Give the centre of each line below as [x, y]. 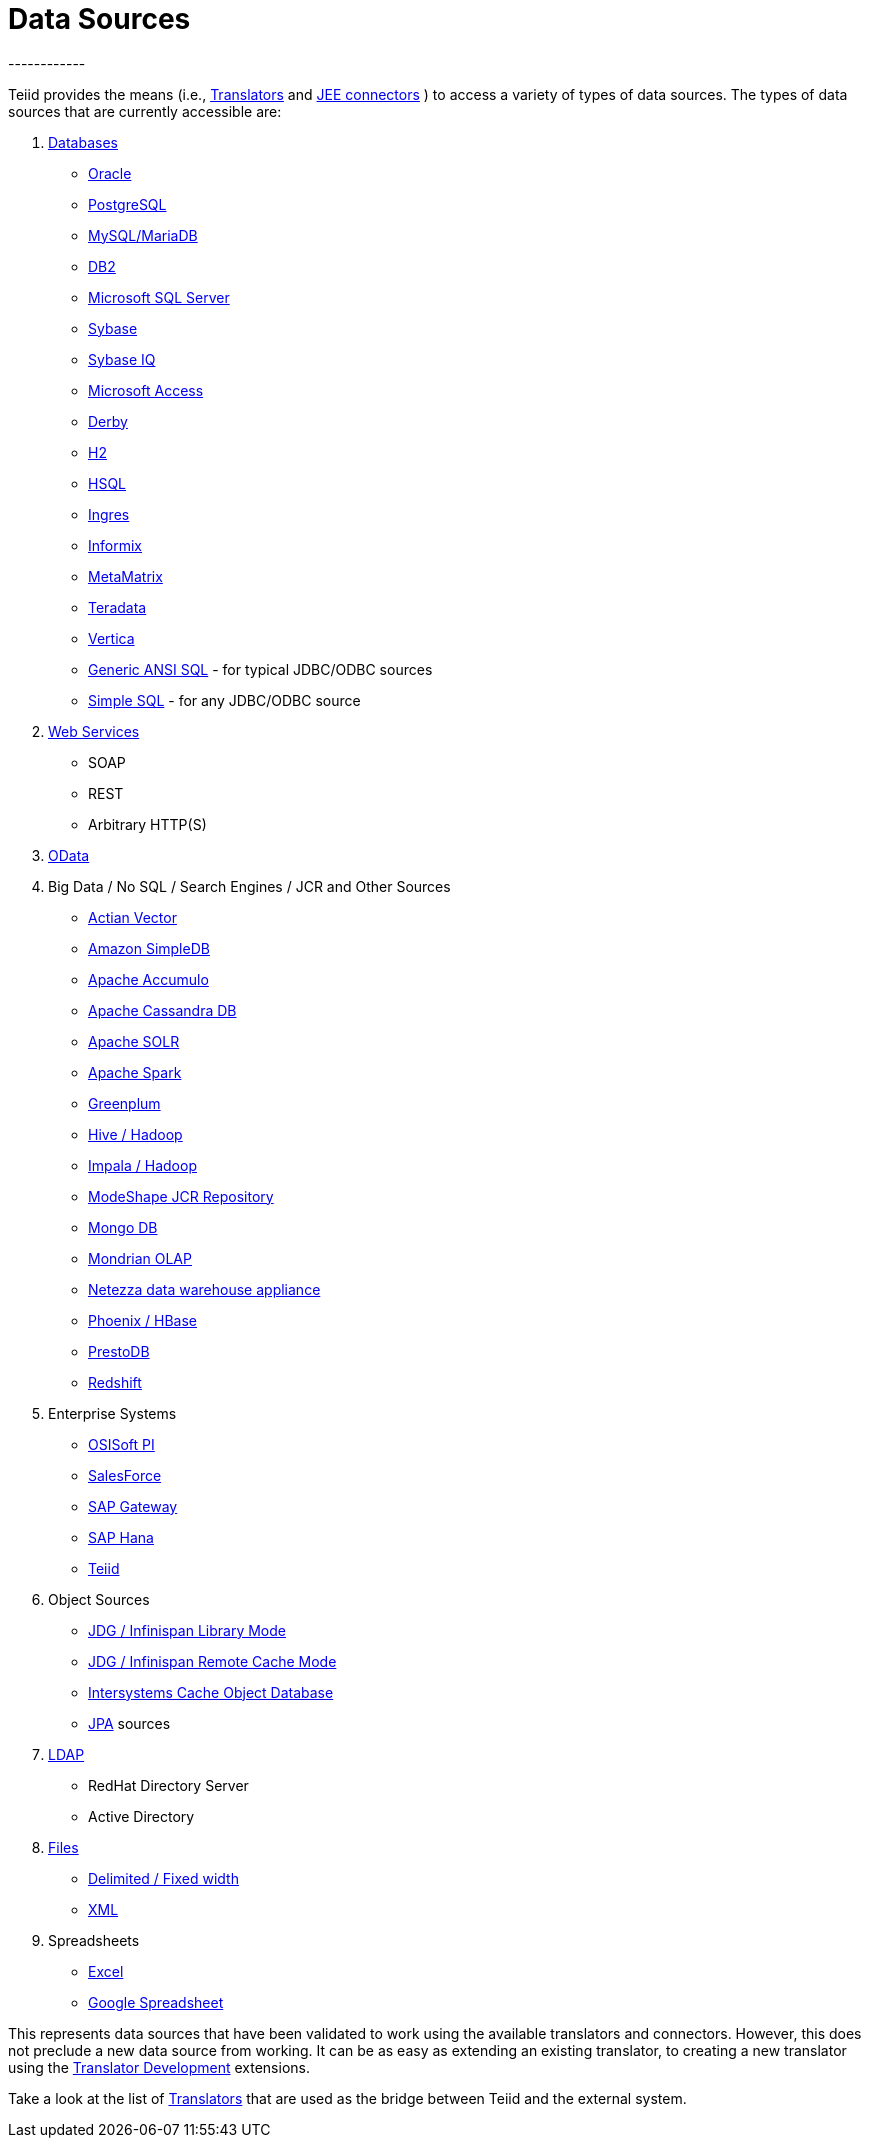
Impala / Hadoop [142, 1165]
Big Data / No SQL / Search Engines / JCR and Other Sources [249, 886]
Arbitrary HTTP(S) [147, 824]
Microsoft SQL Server [159, 297]
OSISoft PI [121, 1444]
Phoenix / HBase [142, 1320]
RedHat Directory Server [168, 1785]
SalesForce [125, 1475]
